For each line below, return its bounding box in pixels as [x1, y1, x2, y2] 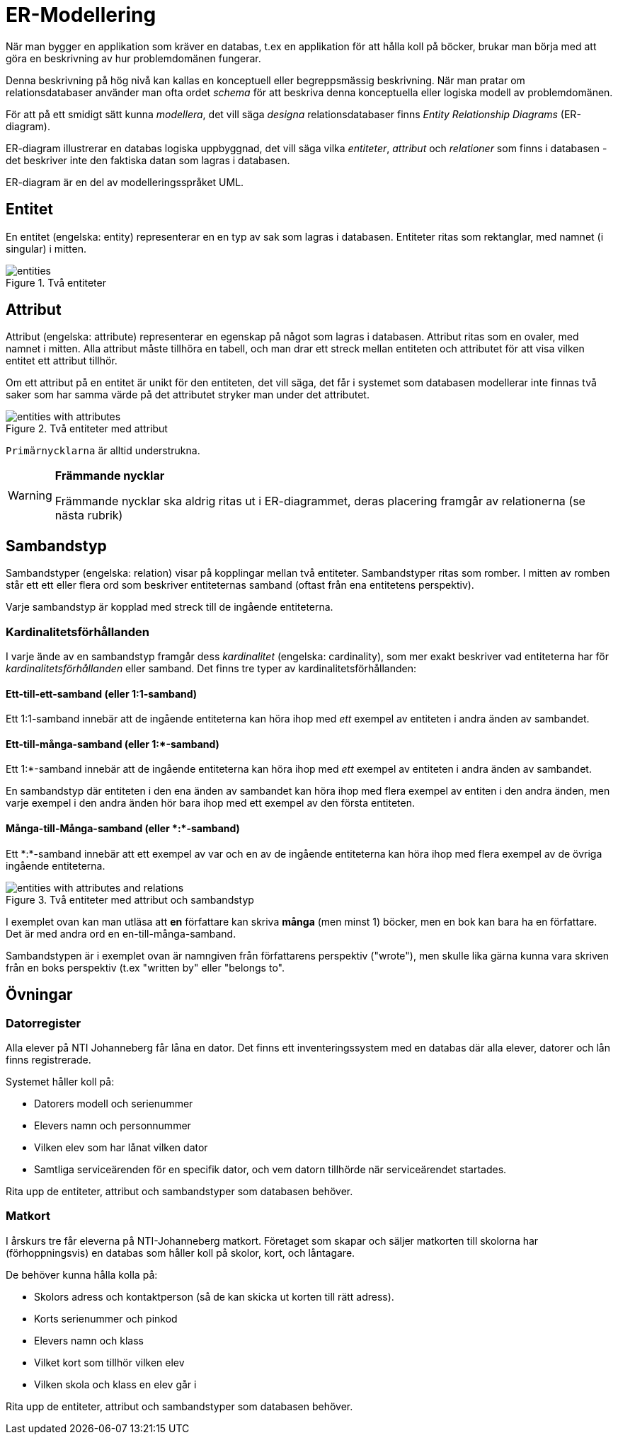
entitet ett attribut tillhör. [6, 355, 118, 367]
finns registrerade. [6, 1053, 91, 1066]
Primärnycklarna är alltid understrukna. [6, 444, 200, 457]
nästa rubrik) [55, 508, 123, 523]
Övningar [6, 986, 73, 1004]
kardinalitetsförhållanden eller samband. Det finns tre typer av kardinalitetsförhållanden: [6, 662, 417, 675]
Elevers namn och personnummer [34, 1119, 191, 1131]
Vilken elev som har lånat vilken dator [34, 1141, 208, 1153]
